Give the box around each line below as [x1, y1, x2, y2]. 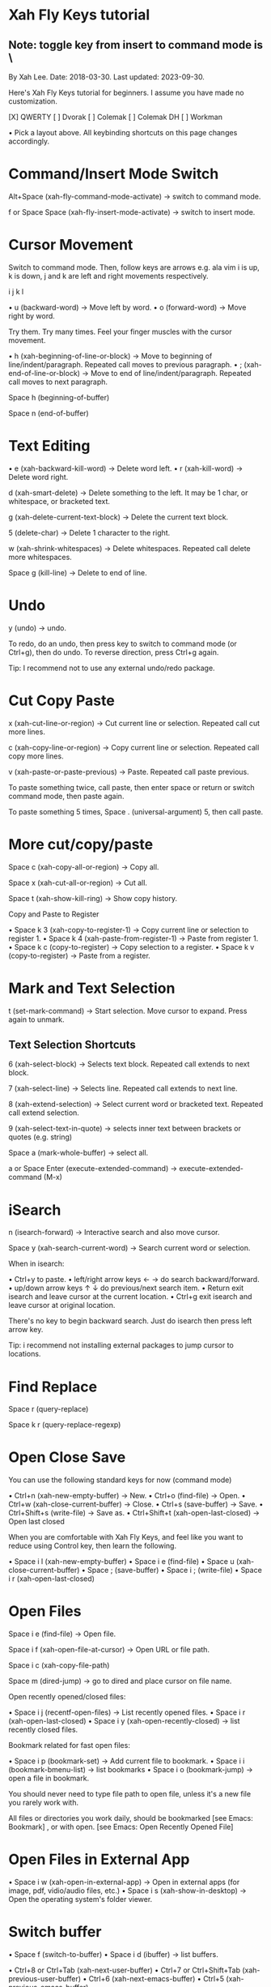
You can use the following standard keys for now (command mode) [8, 1475, 232, 1485]
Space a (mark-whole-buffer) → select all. [8, 1148, 149, 1158]
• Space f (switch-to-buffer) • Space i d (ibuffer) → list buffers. [8, 1950, 218, 1959]
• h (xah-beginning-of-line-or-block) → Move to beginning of [8, 351, 213, 361]
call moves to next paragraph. [8, 377, 108, 387]
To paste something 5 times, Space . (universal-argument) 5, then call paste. [8, 806, 264, 816]
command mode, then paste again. [8, 791, 125, 801]
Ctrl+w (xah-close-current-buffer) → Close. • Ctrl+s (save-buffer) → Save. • [8, 1499, 264, 1509]
